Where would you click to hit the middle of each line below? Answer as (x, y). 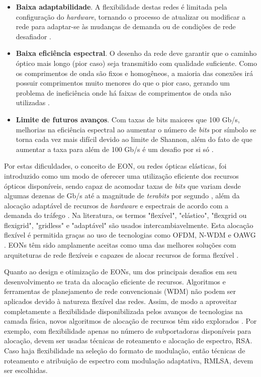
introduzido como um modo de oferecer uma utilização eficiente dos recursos (121, 175)
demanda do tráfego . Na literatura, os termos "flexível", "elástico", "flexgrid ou (125, 215)
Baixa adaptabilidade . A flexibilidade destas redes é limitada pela (121, 7)
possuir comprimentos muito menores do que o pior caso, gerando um (123, 83)
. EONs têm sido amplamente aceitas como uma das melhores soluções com (120, 245)
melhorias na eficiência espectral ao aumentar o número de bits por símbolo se (136, 129)
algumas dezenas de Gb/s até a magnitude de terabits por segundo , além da (122, 196)
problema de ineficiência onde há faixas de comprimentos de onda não (123, 92)
